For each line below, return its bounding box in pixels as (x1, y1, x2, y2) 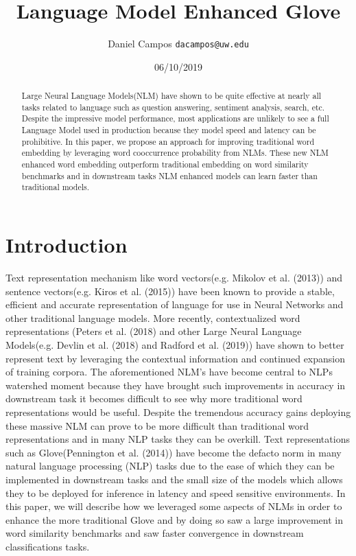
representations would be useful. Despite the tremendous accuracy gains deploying (5, 404, 351, 419)
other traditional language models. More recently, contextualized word (5, 310, 300, 325)
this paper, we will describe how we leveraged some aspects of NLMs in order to (5, 499, 342, 513)
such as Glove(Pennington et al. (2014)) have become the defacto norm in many (5, 445, 342, 459)
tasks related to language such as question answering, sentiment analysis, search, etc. (21, 101, 325, 113)
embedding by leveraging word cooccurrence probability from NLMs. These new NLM (21, 147, 329, 159)
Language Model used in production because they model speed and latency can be (21, 124, 316, 136)
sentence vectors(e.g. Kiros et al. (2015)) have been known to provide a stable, (5, 283, 335, 298)
